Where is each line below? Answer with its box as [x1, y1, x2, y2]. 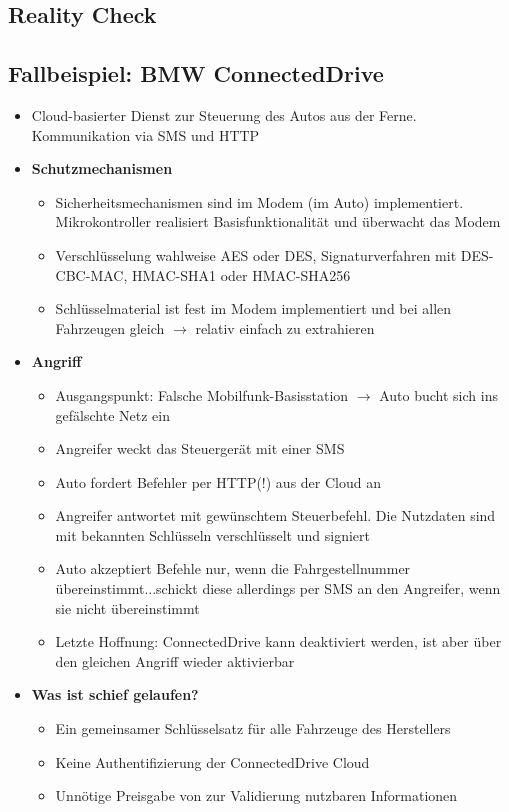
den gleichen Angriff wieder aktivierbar [55, 650, 295, 671]
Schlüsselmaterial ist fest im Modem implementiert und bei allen [55, 298, 452, 319]
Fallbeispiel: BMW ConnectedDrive [8, 58, 384, 89]
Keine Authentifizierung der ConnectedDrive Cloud [55, 751, 370, 772]
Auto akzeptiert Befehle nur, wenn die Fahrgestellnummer [55, 558, 411, 579]
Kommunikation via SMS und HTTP [31, 124, 260, 145]
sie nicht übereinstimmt [55, 597, 200, 618]
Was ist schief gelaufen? [31, 684, 199, 705]
